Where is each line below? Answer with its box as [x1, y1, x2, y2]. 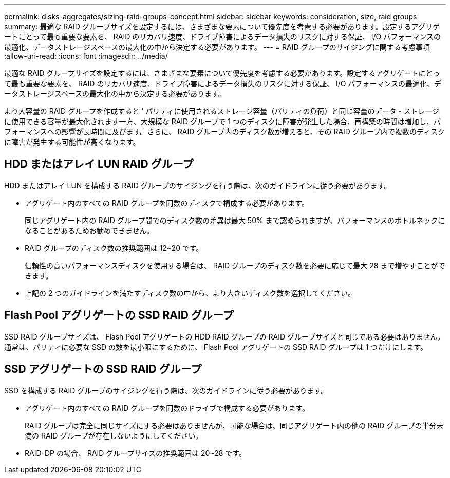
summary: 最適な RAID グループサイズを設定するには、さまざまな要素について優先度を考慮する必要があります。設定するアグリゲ [4, 22, 440, 31]
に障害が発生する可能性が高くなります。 [4, 137, 140, 146]
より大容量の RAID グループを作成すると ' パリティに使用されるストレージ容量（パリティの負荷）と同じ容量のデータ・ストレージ [4, 107, 440, 115]
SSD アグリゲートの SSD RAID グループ [4, 363, 202, 376]
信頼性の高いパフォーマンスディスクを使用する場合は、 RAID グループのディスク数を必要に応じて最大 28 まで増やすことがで [25, 261, 445, 270]
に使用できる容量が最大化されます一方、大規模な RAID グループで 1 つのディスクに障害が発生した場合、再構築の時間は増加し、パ [4, 117, 441, 126]
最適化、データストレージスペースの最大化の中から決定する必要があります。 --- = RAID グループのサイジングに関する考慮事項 [4, 43, 430, 51]
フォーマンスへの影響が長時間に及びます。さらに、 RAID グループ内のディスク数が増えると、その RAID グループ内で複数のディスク [4, 127, 445, 136]
